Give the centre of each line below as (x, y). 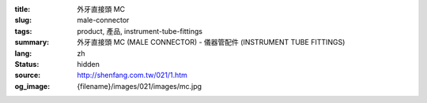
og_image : (32, 86)
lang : (23, 53)
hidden (89, 64)
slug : (23, 20)
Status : (27, 64)
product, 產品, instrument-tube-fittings (140, 31)
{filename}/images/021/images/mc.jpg (139, 86)
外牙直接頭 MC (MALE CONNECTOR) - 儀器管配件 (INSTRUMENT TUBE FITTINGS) (211, 42)
